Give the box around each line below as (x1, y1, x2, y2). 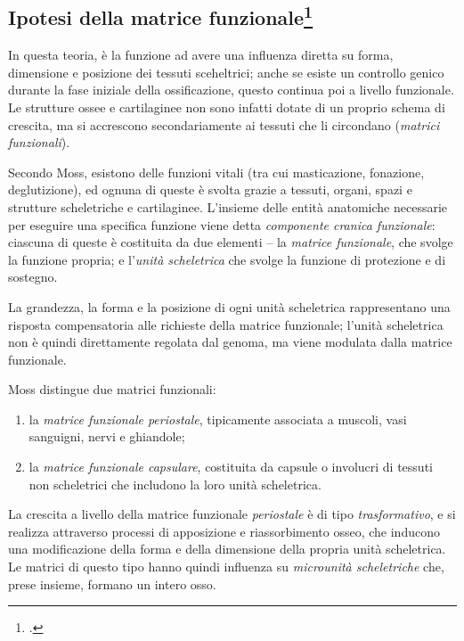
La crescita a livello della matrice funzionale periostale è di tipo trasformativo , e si (8, 505, 456, 523)
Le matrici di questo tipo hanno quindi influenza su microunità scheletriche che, (8, 557, 444, 576)
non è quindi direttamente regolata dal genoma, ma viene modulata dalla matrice (8, 333, 452, 351)
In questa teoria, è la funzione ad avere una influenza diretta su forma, (8, 45, 394, 64)
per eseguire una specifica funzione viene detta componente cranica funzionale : (8, 215, 436, 234)
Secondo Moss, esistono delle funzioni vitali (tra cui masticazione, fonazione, (8, 162, 425, 181)
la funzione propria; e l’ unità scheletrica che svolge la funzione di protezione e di (8, 250, 446, 268)
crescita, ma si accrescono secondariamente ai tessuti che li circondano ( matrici (8, 115, 440, 134)
